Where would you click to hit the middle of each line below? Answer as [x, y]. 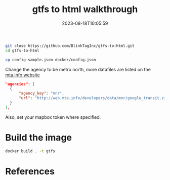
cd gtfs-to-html [22, 51]
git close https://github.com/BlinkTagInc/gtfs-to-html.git [70, 46]
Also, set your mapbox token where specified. [53, 117]
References [30, 171]
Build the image [39, 138]
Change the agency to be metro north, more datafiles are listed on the [78, 69]
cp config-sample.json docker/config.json [51, 60]
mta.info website [23, 75]
